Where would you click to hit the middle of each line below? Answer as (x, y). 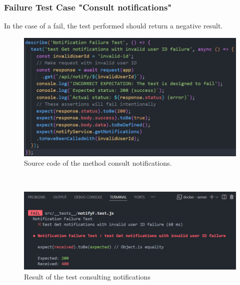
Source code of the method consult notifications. (98, 163)
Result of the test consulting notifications (87, 276)
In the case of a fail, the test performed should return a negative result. (113, 26)
